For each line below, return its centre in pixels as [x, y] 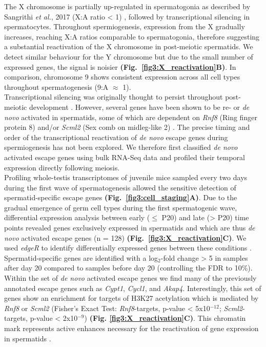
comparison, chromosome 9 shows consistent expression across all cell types [122, 77]
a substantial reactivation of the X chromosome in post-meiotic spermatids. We [129, 46]
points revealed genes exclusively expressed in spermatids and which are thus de [130, 228]
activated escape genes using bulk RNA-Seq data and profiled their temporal [125, 157]
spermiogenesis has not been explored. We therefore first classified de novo [121, 147]
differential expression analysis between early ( [77, 217]
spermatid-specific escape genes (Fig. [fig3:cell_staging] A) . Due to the [121, 197]
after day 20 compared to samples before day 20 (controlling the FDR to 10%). [128, 268]
